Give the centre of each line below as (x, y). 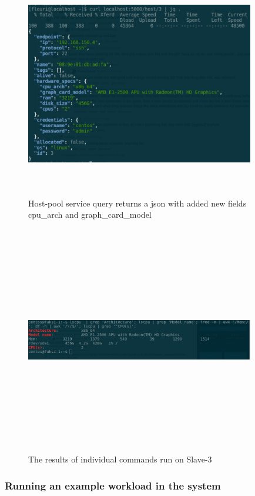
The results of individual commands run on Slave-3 (120, 459)
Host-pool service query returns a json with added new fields (137, 203)
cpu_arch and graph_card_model (90, 214)
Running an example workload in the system (113, 485)
